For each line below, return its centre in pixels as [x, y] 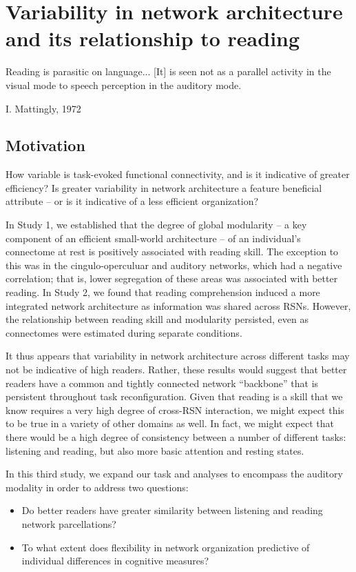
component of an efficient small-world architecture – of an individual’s [153, 238]
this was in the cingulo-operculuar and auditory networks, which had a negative [174, 265]
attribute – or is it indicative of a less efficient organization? [132, 201]
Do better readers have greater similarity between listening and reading [172, 510]
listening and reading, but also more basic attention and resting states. [155, 450]
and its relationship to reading [153, 38]
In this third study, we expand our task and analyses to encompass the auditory [174, 474]
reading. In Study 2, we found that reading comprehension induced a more [163, 292]
